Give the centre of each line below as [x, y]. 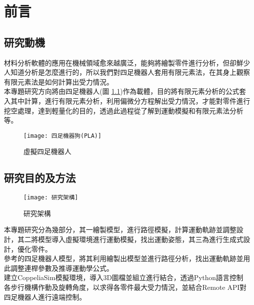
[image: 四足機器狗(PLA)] [63, 136]
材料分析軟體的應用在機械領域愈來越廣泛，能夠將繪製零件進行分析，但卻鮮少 [127, 62]
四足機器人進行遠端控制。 [45, 296]
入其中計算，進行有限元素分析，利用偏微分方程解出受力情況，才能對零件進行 [127, 100]
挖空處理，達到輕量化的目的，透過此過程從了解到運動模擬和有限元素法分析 [124, 110]
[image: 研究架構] [51, 198]
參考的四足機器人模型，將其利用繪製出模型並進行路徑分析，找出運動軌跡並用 [127, 258]
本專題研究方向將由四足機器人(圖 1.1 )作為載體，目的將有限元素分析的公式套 [125, 91]
